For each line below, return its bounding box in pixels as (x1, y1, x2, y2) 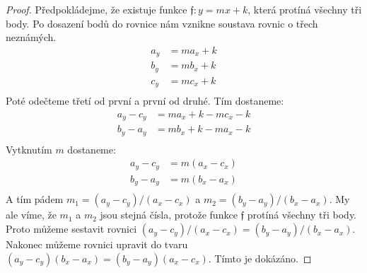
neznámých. (6, 30, 57, 45)
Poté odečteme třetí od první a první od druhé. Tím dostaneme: (6, 93, 284, 108)
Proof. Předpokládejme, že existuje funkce (6, 2, 187, 16)
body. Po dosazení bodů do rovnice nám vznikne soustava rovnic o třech (6, 16, 318, 30)
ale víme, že (6, 207, 57, 222)
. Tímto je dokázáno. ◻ (208, 250, 312, 265)
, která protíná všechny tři (247, 2, 362, 16)
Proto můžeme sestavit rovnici (6, 221, 137, 236)
